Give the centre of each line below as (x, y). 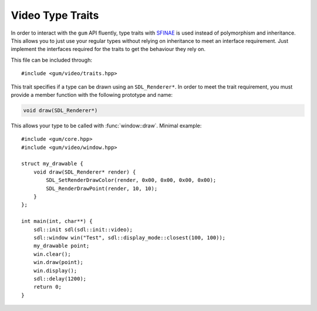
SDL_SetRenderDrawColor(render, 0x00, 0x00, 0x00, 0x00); (131, 180)
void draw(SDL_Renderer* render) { (85, 172)
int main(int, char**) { (57, 221)
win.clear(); (52, 254)
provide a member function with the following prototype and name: (92, 94)
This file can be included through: (52, 60)
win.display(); (55, 271)
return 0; (47, 287)
